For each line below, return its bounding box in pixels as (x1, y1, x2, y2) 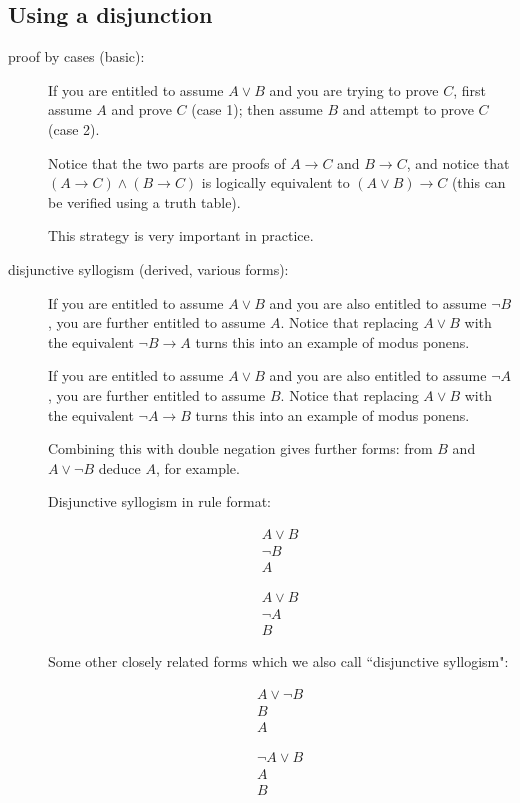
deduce (98, 457, 141, 478)
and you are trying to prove (269, 79, 439, 100)
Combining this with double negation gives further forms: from (48, 438, 433, 459)
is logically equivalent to (201, 172, 350, 193)
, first (453, 79, 486, 100)
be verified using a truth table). (48, 191, 241, 212)
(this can (451, 172, 506, 193)
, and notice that (406, 152, 510, 173)
